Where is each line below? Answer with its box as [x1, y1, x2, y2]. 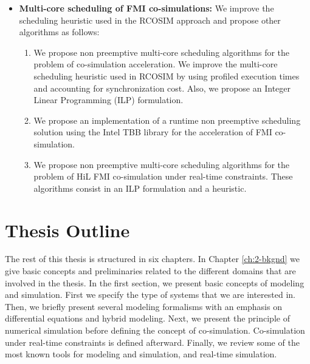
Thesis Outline [5, 217, 130, 242]
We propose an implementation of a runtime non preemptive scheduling [33, 113, 301, 126]
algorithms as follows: [19, 25, 100, 38]
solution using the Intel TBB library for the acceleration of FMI [33, 126, 272, 138]
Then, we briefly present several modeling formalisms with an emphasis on [5, 300, 282, 312]
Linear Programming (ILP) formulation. [33, 93, 184, 106]
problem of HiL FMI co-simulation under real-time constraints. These [33, 170, 293, 183]
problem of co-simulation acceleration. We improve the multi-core [33, 58, 278, 70]
